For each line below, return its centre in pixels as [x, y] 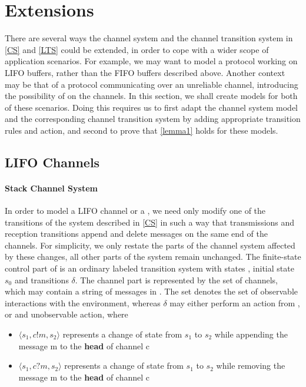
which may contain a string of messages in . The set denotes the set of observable [151, 291]
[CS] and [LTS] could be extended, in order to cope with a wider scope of [137, 49]
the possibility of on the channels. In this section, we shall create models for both [151, 96]
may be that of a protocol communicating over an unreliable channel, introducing [152, 84]
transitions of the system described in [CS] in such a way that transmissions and [150, 222]
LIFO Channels [52, 162]
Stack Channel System [51, 188]
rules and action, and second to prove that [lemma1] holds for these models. [142, 130]
